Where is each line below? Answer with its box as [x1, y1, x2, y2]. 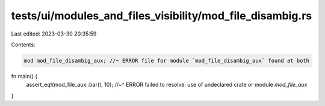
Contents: [11, 41, 36, 48]
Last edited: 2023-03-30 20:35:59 [11, 30, 97, 37]
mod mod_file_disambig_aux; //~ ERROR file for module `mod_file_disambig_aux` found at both [23, 57, 310, 64]
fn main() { [11, 72, 38, 79]
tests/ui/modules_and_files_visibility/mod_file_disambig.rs [11, 9, 312, 22]
